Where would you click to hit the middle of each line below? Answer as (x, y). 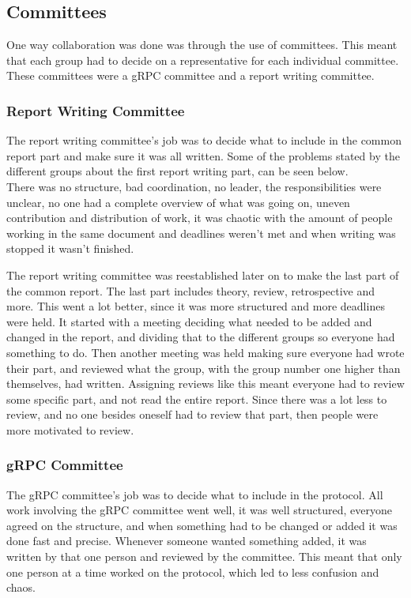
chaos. (21, 587)
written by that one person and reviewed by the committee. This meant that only (204, 557)
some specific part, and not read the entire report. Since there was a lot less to (197, 399)
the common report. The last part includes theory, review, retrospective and (191, 290)
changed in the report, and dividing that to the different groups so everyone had (201, 337)
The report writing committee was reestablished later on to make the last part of (203, 275)
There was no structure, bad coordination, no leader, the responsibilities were (194, 186)
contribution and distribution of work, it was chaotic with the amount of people (200, 218)
